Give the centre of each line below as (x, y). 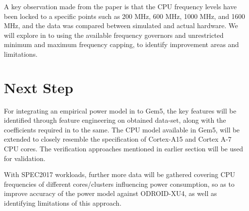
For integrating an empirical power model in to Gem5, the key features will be (120, 110)
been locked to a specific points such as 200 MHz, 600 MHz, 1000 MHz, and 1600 (124, 16)
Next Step (39, 87)
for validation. (25, 158)
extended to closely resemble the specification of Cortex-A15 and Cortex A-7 (118, 139)
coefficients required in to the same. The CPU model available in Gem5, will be (122, 129)
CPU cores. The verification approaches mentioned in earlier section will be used (124, 149)
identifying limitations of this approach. (63, 203)
